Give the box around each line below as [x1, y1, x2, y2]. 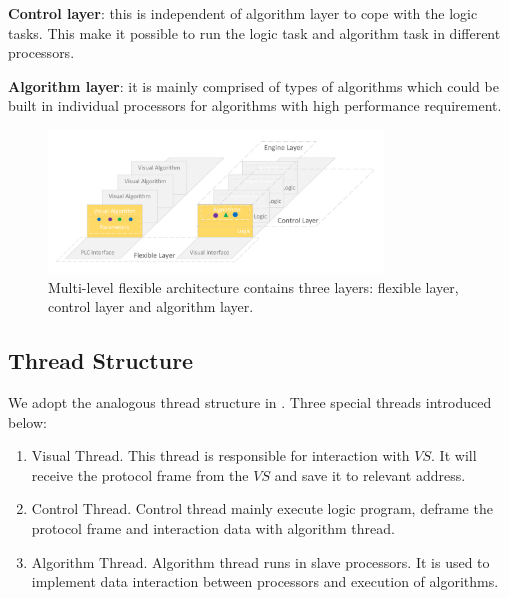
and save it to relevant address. [274, 464, 466, 485]
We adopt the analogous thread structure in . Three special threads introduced [8, 392, 492, 413]
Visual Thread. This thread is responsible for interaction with [31, 445, 410, 466]
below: [8, 411, 47, 432]
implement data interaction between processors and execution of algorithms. [31, 571, 499, 592]
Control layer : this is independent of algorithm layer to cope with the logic [8, 3, 478, 23]
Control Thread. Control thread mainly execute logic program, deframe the [31, 498, 493, 519]
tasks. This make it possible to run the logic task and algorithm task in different [8, 22, 501, 43]
